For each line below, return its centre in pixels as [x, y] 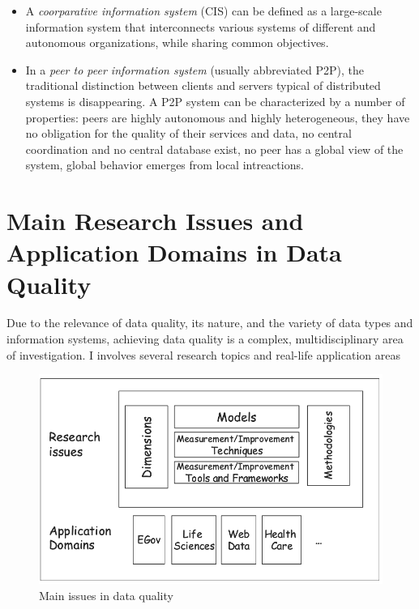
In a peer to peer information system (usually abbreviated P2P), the [195, 69]
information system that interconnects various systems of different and [201, 26]
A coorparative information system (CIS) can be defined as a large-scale [203, 11]
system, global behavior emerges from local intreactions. [165, 165]
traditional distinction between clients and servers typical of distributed [203, 85]
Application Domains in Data [174, 252]
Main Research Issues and [155, 221]
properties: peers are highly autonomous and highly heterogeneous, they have [218, 117]
